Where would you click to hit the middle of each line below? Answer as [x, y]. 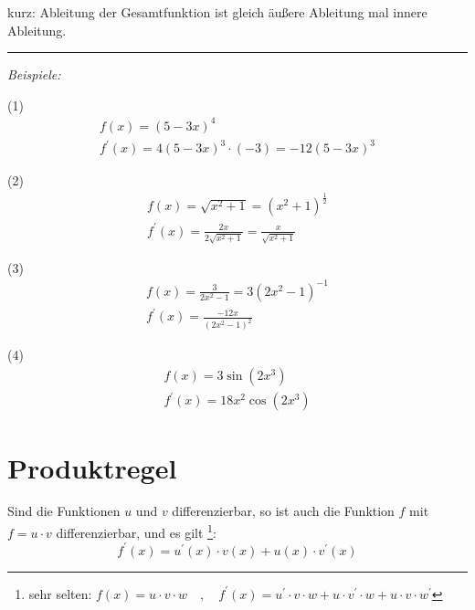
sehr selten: [60, 593]
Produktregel [92, 467]
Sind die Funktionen [64, 511]
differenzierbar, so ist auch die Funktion [283, 511]
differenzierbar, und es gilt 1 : [136, 531]
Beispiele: [34, 74]
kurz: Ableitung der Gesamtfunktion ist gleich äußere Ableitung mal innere [217, 12]
